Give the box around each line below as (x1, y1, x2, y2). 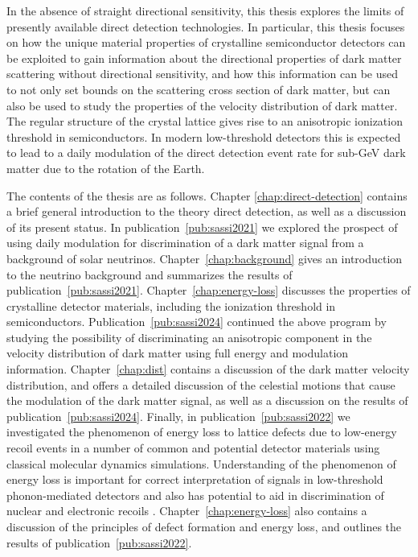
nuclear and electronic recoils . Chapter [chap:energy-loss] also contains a (6, 502, 367, 519)
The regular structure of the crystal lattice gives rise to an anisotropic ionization (6, 113, 403, 130)
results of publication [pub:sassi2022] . (6, 534, 192, 551)
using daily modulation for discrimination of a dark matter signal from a (6, 234, 364, 251)
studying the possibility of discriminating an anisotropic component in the (6, 328, 372, 345)
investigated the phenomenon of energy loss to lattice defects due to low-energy (6, 423, 397, 440)
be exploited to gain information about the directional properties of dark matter (6, 49, 402, 66)
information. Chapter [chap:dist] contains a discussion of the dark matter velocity (6, 361, 410, 378)
